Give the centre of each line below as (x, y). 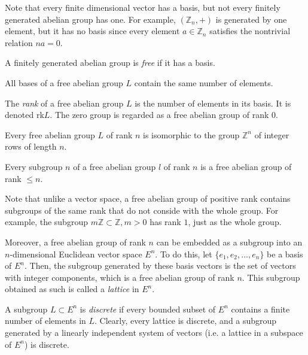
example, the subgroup (46, 222)
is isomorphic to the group (191, 134)
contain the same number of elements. (204, 82)
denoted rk (25, 115)
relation (19, 42)
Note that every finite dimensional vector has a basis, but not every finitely (143, 7)
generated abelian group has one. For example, (90, 19)
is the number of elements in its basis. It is (213, 103)
